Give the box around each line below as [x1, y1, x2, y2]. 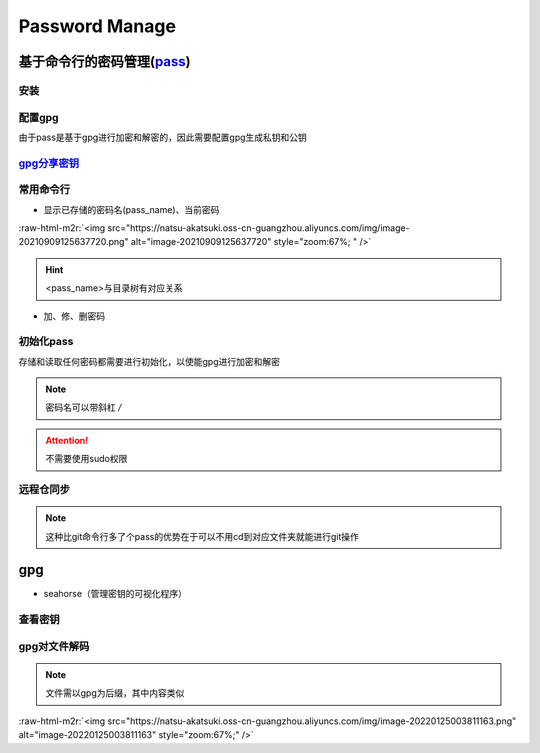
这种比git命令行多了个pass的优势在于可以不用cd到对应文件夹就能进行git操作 [45, 530, 360, 542]
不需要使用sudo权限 [45, 453, 128, 465]
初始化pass [18, 335, 74, 349]
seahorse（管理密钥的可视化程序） [43, 588, 188, 600]
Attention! [45, 434, 89, 446]
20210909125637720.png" [18, 236, 129, 248]
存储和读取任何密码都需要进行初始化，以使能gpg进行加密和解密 [18, 355, 280, 367]
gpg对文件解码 [18, 639, 90, 653]
